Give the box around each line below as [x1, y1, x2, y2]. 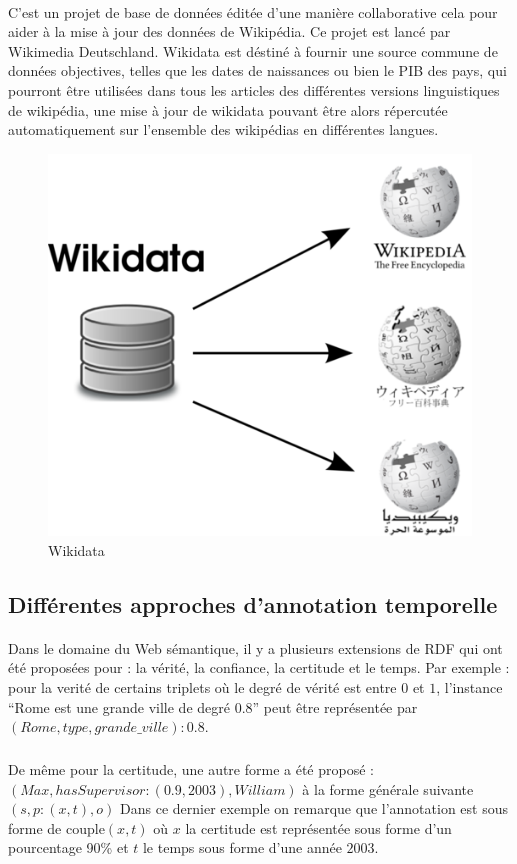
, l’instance [436, 676, 503, 697]
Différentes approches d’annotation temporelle [8, 588, 498, 619]
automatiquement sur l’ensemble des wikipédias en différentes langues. [8, 119, 439, 140]
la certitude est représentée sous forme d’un [185, 817, 452, 838]
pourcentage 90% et [8, 837, 129, 858]
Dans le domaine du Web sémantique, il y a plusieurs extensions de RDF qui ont [8, 637, 503, 658]
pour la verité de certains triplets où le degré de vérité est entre [8, 676, 397, 697]
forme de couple [8, 817, 105, 838]
